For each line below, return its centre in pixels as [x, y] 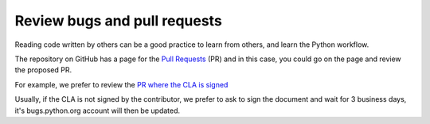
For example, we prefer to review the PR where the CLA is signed [121, 84]
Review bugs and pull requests [118, 21]
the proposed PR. [43, 70]
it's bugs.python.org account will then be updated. [98, 110]
